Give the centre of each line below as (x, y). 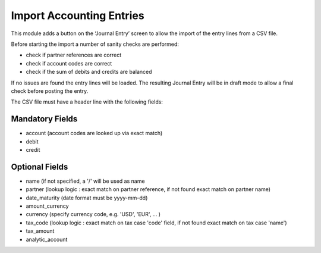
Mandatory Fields (44, 119)
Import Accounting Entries (78, 15)
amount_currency (47, 206)
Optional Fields (40, 167)
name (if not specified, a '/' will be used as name (85, 181)
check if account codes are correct (69, 63)
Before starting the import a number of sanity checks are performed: (95, 44)
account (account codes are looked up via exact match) (94, 133)
